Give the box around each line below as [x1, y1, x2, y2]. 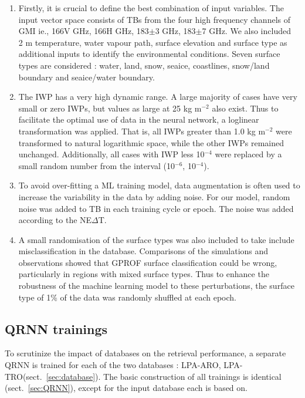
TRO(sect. [5, 370, 42, 382]
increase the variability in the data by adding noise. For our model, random [18, 190, 290, 203]
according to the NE [18, 214, 92, 226]
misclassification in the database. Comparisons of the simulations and [18, 245, 269, 257]
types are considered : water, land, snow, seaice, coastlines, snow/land [18, 59, 270, 71]
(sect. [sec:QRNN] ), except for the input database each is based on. [5, 382, 248, 394]
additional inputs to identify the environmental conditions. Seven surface [18, 48, 280, 60]
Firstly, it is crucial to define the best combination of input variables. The [18, 2, 284, 14]
